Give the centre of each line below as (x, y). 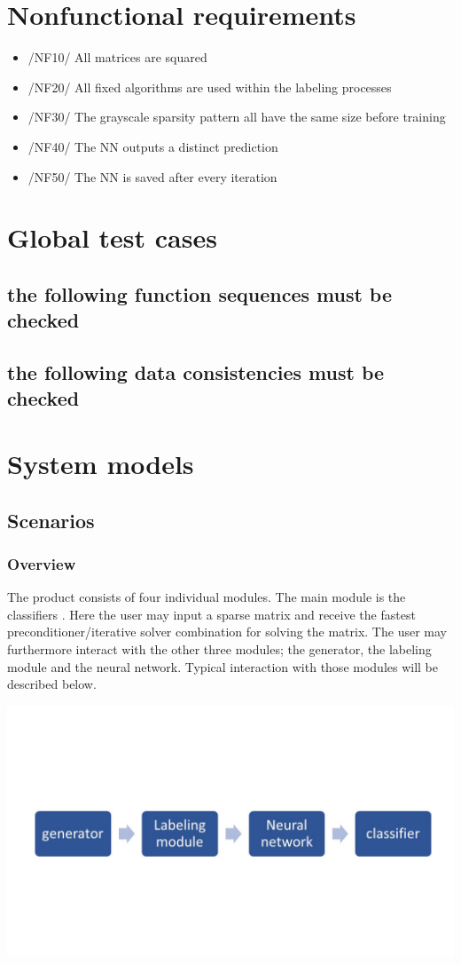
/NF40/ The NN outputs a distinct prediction (153, 146)
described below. (52, 684)
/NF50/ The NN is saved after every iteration (152, 176)
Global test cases (112, 237)
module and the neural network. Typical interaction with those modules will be (223, 666)
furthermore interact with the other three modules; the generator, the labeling (219, 648)
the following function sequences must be (200, 293)
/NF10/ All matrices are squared (117, 57)
